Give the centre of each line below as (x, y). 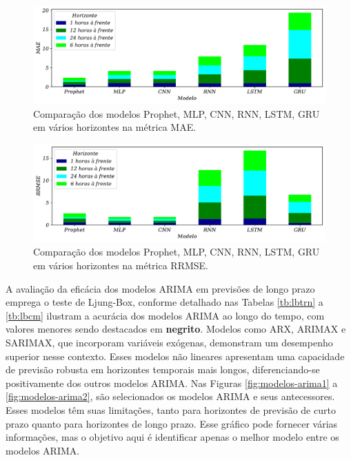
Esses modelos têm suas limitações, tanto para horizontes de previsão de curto (171, 410)
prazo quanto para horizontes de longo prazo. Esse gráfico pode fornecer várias (172, 423)
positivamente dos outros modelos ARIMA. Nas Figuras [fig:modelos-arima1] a (172, 383)
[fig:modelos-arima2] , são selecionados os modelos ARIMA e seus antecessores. (170, 396)
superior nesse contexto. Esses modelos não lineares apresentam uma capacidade (175, 356)
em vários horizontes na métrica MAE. (115, 127)
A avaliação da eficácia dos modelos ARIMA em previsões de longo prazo (160, 288)
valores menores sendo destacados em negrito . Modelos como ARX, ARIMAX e (176, 329)
